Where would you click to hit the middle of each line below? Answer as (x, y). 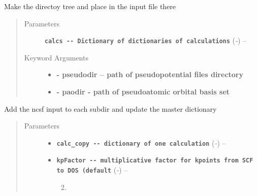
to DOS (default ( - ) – (92, 170)
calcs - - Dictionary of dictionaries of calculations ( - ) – (146, 40)
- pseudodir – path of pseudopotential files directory (150, 74)
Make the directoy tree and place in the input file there (90, 6)
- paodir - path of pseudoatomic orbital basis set (143, 92)
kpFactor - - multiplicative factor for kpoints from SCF (155, 161)
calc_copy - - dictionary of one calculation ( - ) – (141, 142)
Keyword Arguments (56, 57)
